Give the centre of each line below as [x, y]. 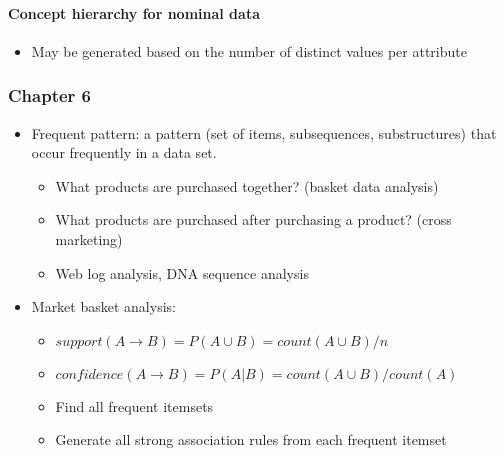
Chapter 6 [50, 95]
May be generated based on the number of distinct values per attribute [249, 50]
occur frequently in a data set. [124, 152]
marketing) [89, 238]
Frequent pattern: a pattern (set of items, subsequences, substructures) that [264, 132]
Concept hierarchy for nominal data [134, 12]
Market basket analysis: [103, 306]
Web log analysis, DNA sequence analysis [182, 272]
